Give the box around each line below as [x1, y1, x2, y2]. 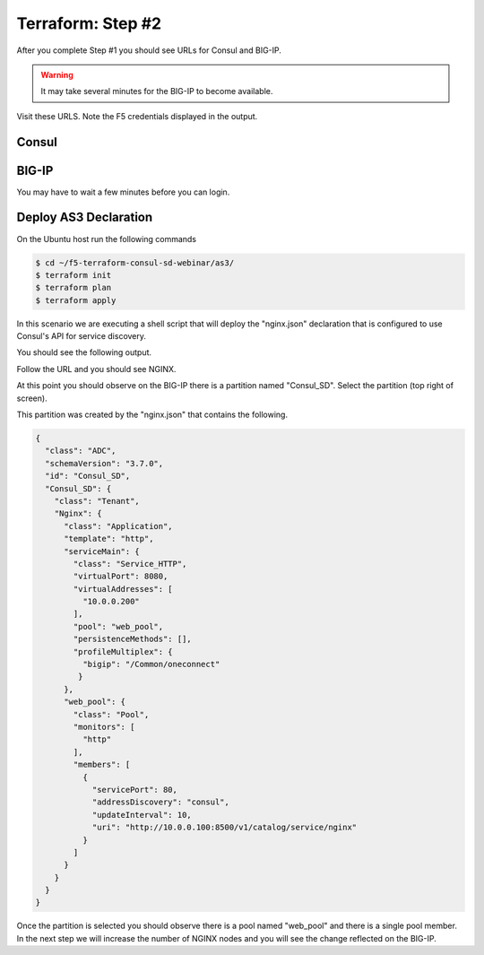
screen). [16, 393, 48, 404]
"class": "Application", [64, 521, 174, 531]
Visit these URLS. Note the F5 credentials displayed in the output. [16, 110, 258, 121]
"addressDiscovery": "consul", [91, 797, 230, 807]
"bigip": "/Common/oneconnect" [82, 659, 220, 670]
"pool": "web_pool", [73, 621, 164, 631]
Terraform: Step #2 [16, 13, 162, 33]
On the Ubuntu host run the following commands [16, 233, 197, 244]
